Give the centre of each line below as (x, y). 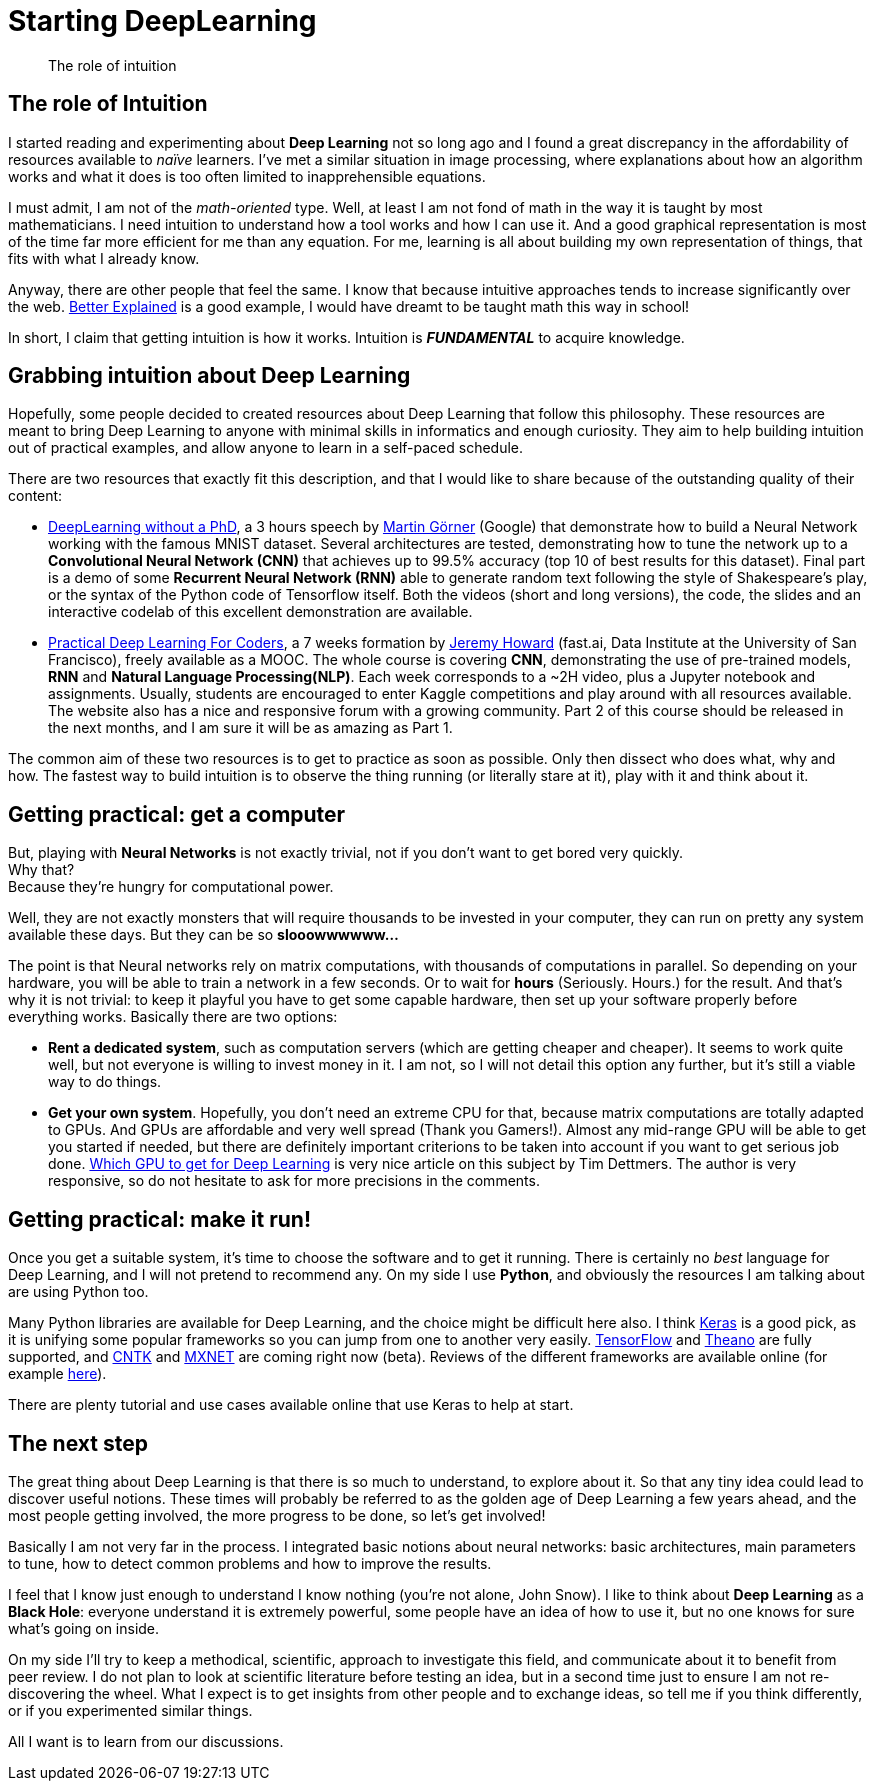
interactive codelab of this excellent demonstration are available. (260, 612)
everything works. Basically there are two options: (173, 1017)
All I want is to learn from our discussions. (146, 1741)
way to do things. (105, 1082)
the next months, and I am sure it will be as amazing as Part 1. (250, 728)
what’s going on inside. (84, 1628)
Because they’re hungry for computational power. (171, 887)
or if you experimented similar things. (130, 1710)
